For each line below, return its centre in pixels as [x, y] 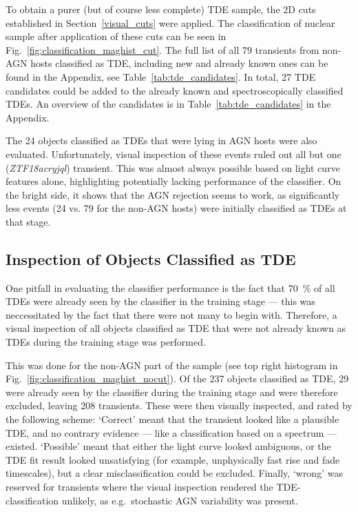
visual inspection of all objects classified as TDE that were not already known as [176, 328]
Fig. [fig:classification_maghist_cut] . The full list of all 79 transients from [162, 49]
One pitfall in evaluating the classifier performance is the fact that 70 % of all [170, 287]
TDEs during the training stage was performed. [106, 342]
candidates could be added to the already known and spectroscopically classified [175, 90]
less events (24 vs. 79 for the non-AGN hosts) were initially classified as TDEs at [176, 208]
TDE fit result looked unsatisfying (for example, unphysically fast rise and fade [173, 459]
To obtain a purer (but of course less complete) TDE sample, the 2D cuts [161, 9]
